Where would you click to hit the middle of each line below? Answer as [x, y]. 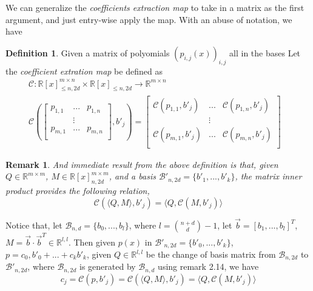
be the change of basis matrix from [211, 254]
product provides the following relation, [78, 191]
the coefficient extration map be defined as [84, 71]
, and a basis [132, 176]
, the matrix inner [268, 176]
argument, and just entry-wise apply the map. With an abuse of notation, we [149, 19]
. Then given [92, 242]
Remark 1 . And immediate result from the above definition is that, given [142, 164]
